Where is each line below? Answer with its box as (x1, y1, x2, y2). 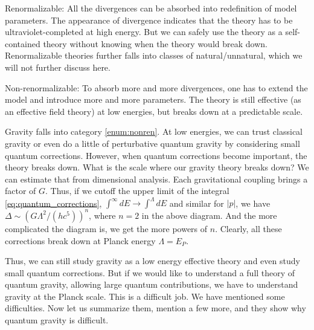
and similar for (169, 196, 224, 209)
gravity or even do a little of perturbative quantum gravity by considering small (5, 137, 300, 149)
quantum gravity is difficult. (5, 314, 109, 326)
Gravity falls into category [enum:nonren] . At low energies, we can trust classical (5, 125, 303, 138)
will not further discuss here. (5, 60, 111, 73)
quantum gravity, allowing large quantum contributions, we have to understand (5, 278, 298, 291)
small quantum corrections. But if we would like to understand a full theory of (5, 266, 295, 279)
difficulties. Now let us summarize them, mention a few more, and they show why (5, 302, 306, 314)
